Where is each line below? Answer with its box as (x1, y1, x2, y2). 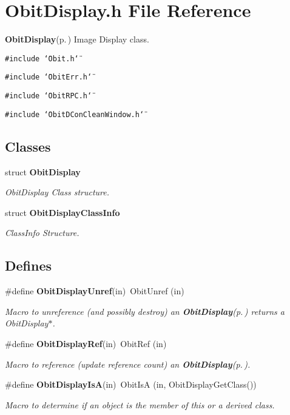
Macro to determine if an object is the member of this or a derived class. (5, 398, 275, 411)
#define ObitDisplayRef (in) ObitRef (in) (5, 337, 167, 349)
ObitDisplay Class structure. (5, 186, 109, 198)
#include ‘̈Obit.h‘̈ (5, 54, 79, 63)
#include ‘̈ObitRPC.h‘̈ (5, 92, 92, 101)
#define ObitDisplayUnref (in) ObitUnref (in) (5, 285, 184, 297)
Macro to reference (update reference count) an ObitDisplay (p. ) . (5, 357, 251, 370)
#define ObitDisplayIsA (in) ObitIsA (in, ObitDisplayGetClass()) (5, 378, 257, 391)
